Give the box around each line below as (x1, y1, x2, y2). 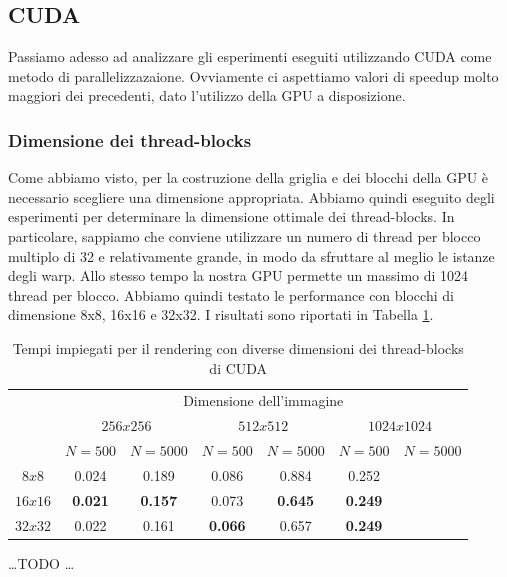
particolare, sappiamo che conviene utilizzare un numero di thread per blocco (8, 225, 481, 246)
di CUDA (209, 357, 268, 378)
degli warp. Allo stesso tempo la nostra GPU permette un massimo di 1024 (8, 265, 469, 286)
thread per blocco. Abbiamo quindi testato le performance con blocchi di (8, 284, 454, 305)
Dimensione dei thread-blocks (8, 127, 252, 152)
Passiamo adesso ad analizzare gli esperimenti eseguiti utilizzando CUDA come (8, 46, 492, 67)
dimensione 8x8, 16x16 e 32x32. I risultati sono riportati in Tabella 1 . (8, 304, 434, 325)
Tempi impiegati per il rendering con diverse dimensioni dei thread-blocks (12, 337, 464, 358)
